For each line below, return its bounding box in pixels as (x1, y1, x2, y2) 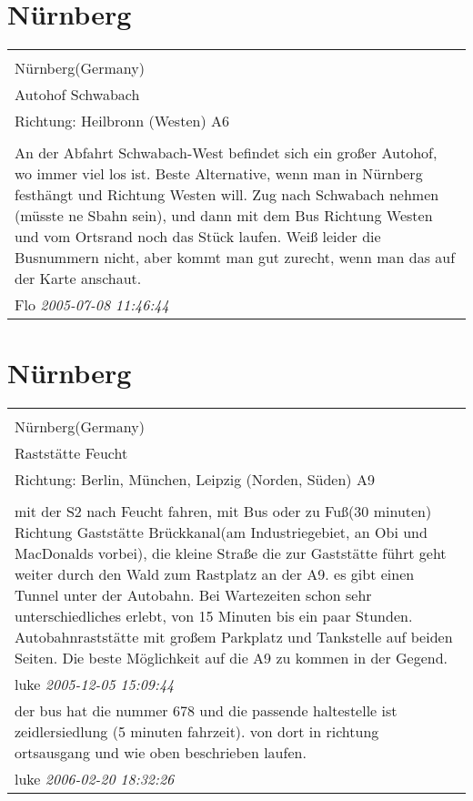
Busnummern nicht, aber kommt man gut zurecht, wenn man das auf (15, 247, 456, 269)
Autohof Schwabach (15, 84, 140, 106)
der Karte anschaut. (15, 268, 142, 289)
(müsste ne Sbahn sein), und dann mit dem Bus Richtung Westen (15, 205, 433, 227)
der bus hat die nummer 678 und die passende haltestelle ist (15, 700, 398, 722)
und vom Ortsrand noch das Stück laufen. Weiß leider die (15, 226, 381, 248)
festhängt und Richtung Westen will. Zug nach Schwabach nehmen (15, 184, 439, 206)
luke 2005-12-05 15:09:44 (15, 674, 175, 695)
